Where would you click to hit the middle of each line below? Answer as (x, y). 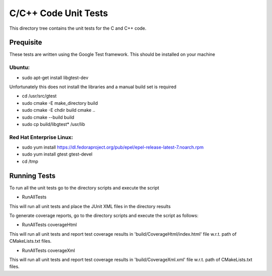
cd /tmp (30, 161)
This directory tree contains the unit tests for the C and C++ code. (78, 28)
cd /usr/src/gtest (39, 96)
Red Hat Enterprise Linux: (41, 137)
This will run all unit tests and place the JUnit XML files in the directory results (90, 206)
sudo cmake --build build (48, 117)
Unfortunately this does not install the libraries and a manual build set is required (93, 87)
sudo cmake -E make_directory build (60, 103)
